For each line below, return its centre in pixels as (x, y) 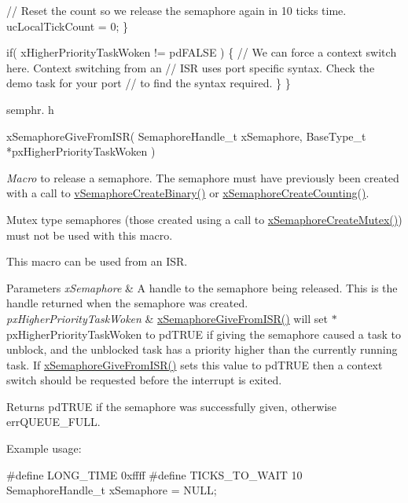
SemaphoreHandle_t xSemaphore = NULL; (112, 490)
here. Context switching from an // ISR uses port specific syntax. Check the (191, 67)
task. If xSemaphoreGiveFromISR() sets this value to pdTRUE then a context (195, 364)
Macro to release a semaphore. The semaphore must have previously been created (203, 177)
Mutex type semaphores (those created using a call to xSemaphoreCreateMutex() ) (204, 219)
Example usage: (44, 448)
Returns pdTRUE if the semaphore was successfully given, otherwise (172, 406)
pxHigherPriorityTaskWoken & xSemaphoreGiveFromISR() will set (167, 318)
